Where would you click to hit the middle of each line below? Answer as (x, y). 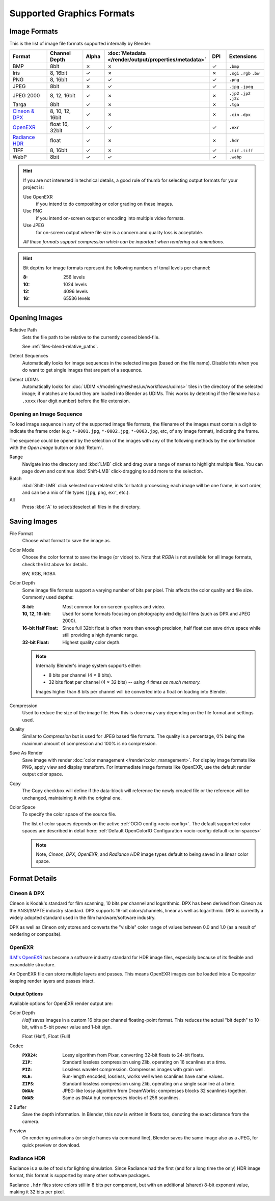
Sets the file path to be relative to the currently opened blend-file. (91, 337)
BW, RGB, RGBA (39, 574)
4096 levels (76, 291)
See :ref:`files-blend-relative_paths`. (60, 346)
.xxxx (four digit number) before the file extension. (76, 401)
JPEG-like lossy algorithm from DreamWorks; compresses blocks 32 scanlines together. (155, 1091)
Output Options (26, 994)
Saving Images (33, 521)
